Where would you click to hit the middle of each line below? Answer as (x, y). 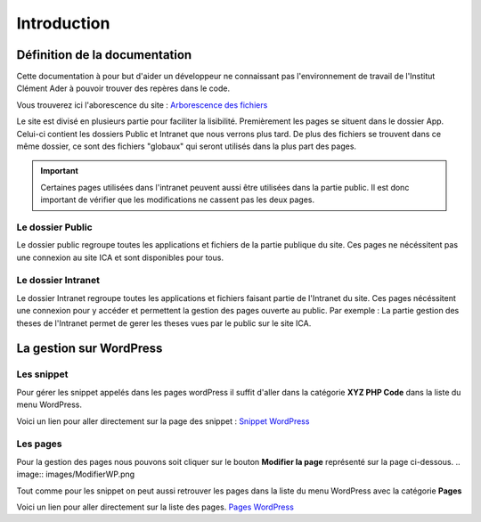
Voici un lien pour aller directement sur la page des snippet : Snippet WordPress (163, 421)
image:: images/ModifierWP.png (76, 474)
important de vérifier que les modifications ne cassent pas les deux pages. (178, 200)
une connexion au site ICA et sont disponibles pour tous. (120, 257)
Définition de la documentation (104, 55)
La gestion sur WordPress (90, 349)
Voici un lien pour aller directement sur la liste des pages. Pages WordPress (155, 507)
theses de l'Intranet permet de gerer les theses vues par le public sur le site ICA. (164, 323)
